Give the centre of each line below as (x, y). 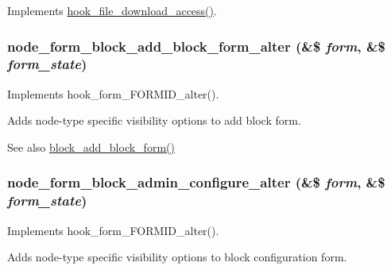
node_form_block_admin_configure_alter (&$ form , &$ (196, 182)
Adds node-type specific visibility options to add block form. (154, 120)
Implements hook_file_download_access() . (112, 10)
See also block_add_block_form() (91, 147)
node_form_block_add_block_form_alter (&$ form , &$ (197, 46)
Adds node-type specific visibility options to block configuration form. (177, 257)
